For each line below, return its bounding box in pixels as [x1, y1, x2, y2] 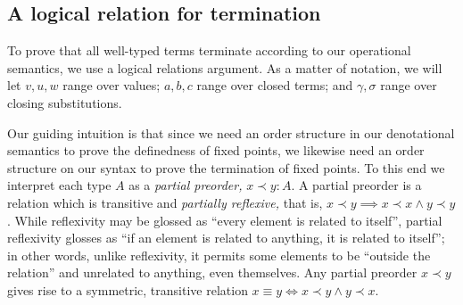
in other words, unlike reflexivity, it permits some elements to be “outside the [7, 245, 431, 264]
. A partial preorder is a [291, 176, 422, 194]
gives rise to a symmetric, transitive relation [7, 280, 248, 299]
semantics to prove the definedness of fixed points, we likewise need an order [7, 141, 425, 160]
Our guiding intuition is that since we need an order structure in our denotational [7, 123, 455, 142]
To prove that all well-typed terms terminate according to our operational [7, 41, 411, 60]
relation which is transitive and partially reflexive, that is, [7, 193, 323, 211]
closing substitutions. [7, 93, 122, 111]
